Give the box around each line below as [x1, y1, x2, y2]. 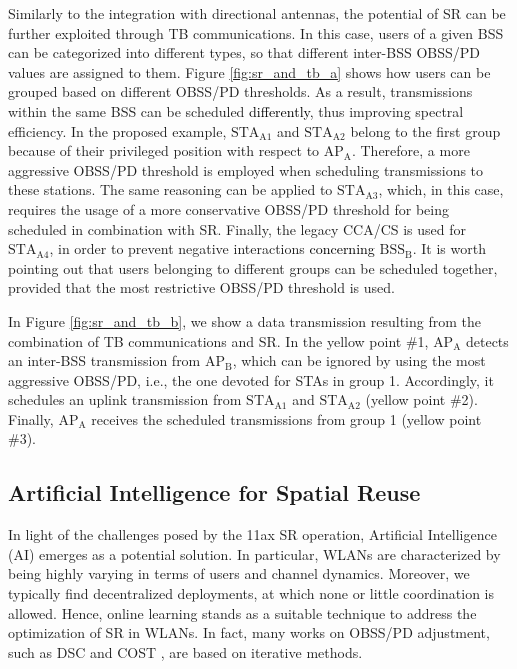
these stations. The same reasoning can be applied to [8, 179, 333, 200]
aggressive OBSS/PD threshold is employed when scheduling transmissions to [8, 159, 484, 180]
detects [465, 330, 509, 351]
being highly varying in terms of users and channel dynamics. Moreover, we [8, 563, 470, 584]
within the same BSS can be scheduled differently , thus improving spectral [8, 100, 464, 121]
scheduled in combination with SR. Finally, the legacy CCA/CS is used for [8, 218, 467, 239]
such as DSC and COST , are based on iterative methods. [8, 641, 363, 662]
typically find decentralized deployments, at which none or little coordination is [8, 583, 495, 604]
